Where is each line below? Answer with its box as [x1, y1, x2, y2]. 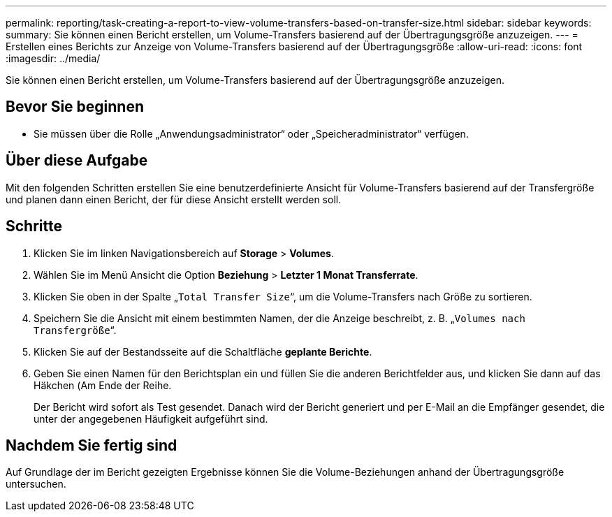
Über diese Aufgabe [6, 152, 148, 170]
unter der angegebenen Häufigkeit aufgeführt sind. [34, 412, 268, 425]
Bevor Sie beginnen [6, 98, 145, 116]
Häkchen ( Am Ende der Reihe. [34, 379, 172, 391]
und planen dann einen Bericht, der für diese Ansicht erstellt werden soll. [6, 193, 342, 205]
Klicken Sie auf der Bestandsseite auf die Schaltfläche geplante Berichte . [34, 345, 372, 358]
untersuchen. [6, 478, 66, 490]
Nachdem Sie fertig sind [6, 436, 177, 454]
